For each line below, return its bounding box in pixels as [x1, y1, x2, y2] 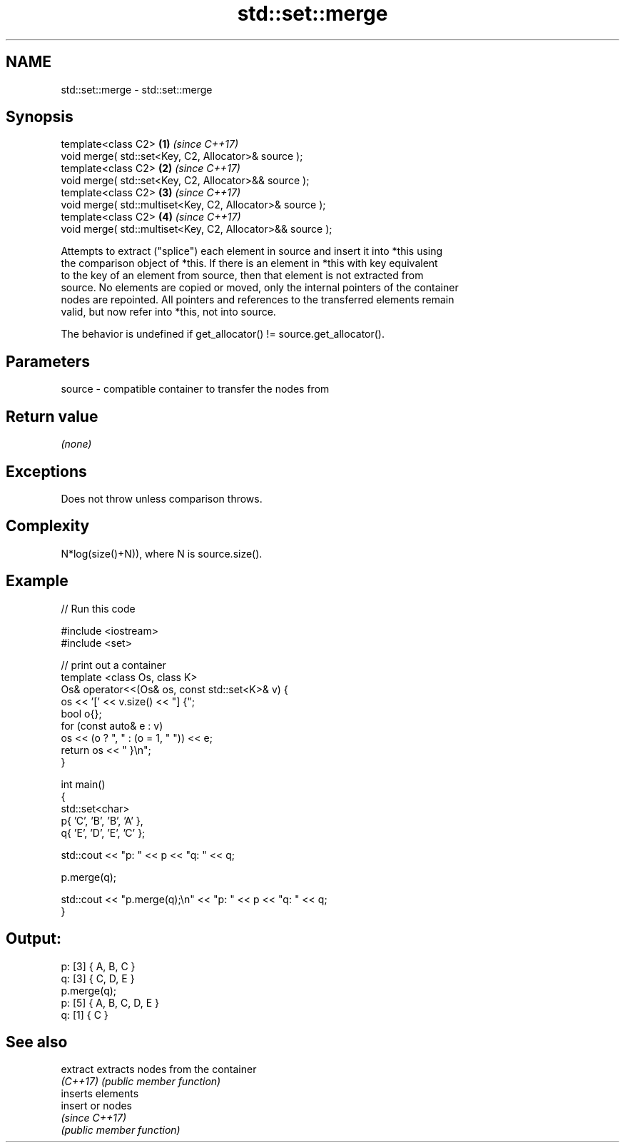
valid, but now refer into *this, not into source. [61, 306, 276, 318]
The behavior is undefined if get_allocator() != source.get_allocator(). [61, 328, 385, 341]
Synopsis [6, 108, 73, 126]
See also [6, 1032, 68, 1051]
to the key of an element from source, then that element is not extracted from [61, 269, 424, 282]
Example [6, 572, 68, 590]
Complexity [6, 517, 90, 535]
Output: [6, 930, 61, 948]
